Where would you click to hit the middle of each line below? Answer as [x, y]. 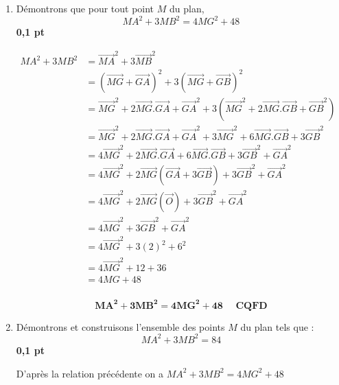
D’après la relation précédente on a [90, 373]
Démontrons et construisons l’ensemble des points [120, 326]
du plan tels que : [277, 326]
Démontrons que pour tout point [85, 8]
